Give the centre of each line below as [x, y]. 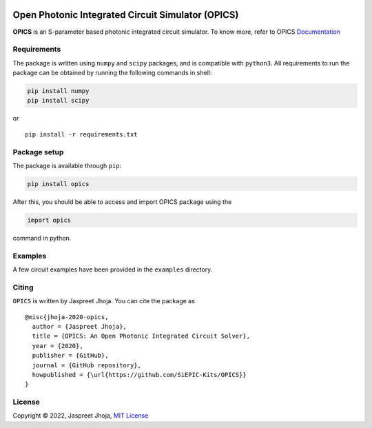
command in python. [42, 238]
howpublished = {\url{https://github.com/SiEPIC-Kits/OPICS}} [139, 375]
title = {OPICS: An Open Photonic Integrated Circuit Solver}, [141, 336]
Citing [23, 287]
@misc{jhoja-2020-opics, [67, 317]
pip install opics [58, 184]
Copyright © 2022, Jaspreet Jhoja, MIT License [81, 416]
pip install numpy [58, 91]
